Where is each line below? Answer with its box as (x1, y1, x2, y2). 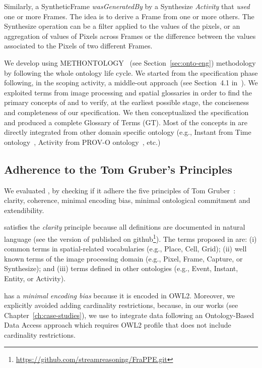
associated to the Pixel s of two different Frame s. (4, 40, 153, 51)
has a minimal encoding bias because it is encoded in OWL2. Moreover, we (4, 290, 235, 300)
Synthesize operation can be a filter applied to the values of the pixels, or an (4, 21, 240, 31)
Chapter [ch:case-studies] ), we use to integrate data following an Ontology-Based (4, 309, 254, 320)
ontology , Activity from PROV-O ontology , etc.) (4, 136, 161, 147)
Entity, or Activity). (4, 273, 65, 283)
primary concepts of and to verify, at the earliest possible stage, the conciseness (4, 97, 249, 108)
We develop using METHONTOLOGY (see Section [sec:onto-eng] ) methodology (4, 57, 256, 68)
